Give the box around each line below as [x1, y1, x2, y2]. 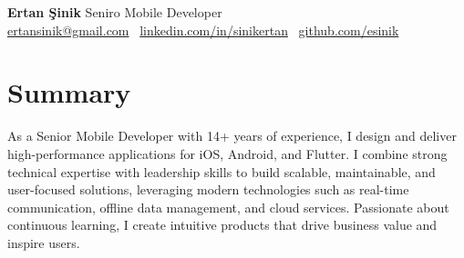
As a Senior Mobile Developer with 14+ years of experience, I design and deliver [7, 126, 457, 145]
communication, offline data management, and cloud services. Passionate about [7, 197, 449, 216]
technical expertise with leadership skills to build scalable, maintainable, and [7, 162, 436, 181]
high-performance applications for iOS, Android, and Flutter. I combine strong [7, 144, 448, 163]
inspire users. [7, 233, 80, 252]
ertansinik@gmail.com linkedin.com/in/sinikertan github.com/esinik [7, 20, 399, 39]
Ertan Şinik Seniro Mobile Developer [7, 3, 222, 21]
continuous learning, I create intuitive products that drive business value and [7, 215, 438, 234]
